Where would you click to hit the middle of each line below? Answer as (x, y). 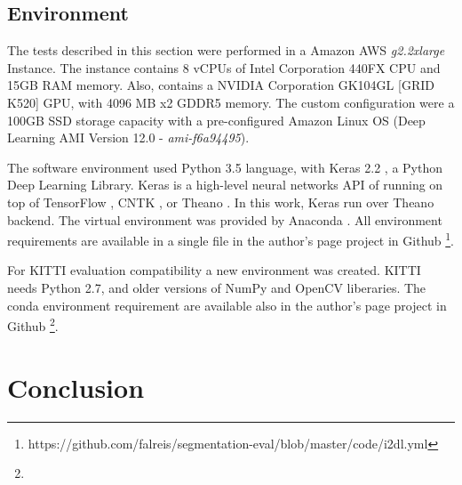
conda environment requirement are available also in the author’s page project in (227, 305)
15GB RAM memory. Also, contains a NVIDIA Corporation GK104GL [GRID (221, 85)
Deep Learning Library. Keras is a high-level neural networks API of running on (225, 185)
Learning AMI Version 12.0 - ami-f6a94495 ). (128, 137)
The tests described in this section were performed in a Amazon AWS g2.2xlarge (226, 50)
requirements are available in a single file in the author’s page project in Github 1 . (231, 239)
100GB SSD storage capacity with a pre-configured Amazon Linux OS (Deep (216, 120)
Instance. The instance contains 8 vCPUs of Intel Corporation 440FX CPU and (224, 67)
